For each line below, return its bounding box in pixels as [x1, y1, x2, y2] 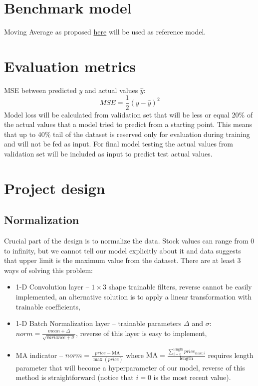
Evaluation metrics [4, 55, 136, 76]
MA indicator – [15, 349, 63, 360]
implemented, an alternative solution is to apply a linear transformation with [15, 291, 252, 302]
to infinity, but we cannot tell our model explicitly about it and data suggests [4, 245, 241, 255]
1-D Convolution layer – [15, 281, 89, 292]
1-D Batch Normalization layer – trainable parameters [15, 318, 182, 328]
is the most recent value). [153, 372, 231, 382]
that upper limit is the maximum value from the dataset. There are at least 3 [4, 255, 241, 265]
